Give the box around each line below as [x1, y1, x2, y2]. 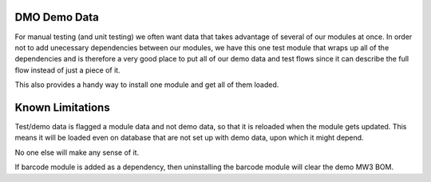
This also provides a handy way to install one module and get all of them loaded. [14, 80, 279, 89]
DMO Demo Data [14, 10, 99, 24]
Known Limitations [14, 101, 111, 114]
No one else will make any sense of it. [14, 148, 140, 157]
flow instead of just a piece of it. [14, 65, 121, 75]
